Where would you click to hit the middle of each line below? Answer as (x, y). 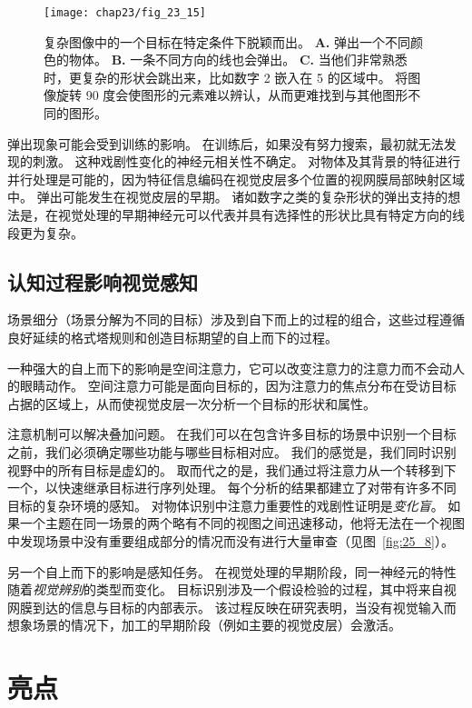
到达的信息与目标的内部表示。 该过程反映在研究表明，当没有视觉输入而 (244, 607)
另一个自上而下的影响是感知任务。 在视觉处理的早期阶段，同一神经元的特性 (232, 571)
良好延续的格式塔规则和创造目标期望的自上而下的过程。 (172, 337)
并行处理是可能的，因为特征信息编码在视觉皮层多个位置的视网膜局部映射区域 (236, 179)
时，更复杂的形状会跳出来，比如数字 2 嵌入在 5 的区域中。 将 (226, 77)
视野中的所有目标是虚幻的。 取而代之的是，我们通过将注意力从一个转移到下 (232, 469)
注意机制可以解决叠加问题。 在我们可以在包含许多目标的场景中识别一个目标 (232, 434)
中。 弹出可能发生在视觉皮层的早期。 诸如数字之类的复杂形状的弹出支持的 (228, 197)
